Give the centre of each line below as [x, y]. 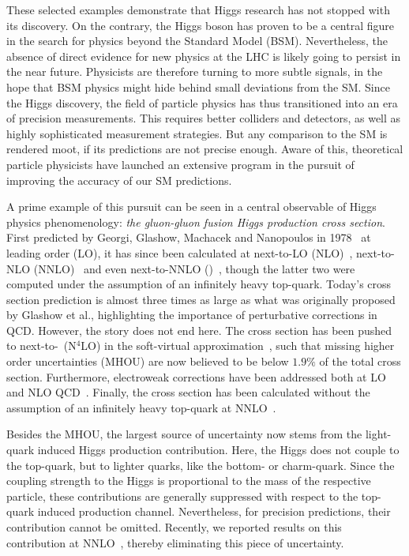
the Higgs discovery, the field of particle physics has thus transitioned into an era [202, 102]
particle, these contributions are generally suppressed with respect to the [182, 496]
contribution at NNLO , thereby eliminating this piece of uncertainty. [175, 542]
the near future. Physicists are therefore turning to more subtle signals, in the [195, 71]
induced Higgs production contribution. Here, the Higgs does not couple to [218, 450]
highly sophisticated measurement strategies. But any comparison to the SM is [197, 133]
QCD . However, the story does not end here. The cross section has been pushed [199, 330]
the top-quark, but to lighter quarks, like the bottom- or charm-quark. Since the [201, 465]
